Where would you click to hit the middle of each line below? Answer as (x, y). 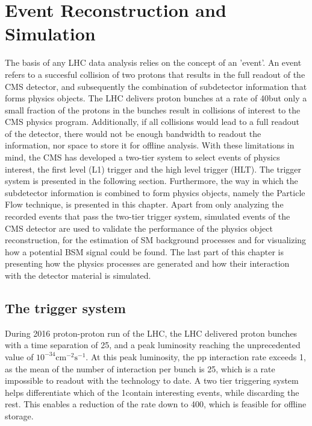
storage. (19, 415)
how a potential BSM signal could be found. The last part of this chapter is (144, 251)
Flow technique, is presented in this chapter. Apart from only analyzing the (144, 204)
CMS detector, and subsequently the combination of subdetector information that (156, 86)
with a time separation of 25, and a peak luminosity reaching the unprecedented (153, 345)
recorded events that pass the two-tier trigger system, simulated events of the (148, 216)
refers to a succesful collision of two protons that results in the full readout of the (155, 74)
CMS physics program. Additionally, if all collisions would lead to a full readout (152, 122)
